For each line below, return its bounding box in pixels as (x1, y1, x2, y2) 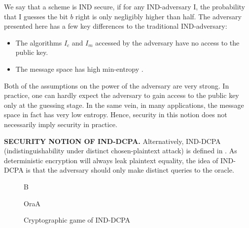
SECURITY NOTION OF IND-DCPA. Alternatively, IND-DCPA (4, 136, 221, 146)
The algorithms (15, 37, 62, 47)
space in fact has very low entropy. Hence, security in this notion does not (4, 109, 227, 120)
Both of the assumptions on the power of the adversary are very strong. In (4, 80, 229, 91)
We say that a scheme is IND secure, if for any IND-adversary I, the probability (4, 1, 245, 11)
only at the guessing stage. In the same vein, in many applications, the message (4, 99, 244, 110)
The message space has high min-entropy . (15, 63, 143, 74)
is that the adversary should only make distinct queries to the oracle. (26, 165, 234, 175)
